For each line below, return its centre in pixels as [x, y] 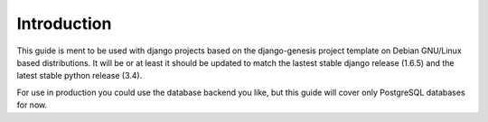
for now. [32, 105]
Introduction [64, 23]
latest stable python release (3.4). [80, 76]
